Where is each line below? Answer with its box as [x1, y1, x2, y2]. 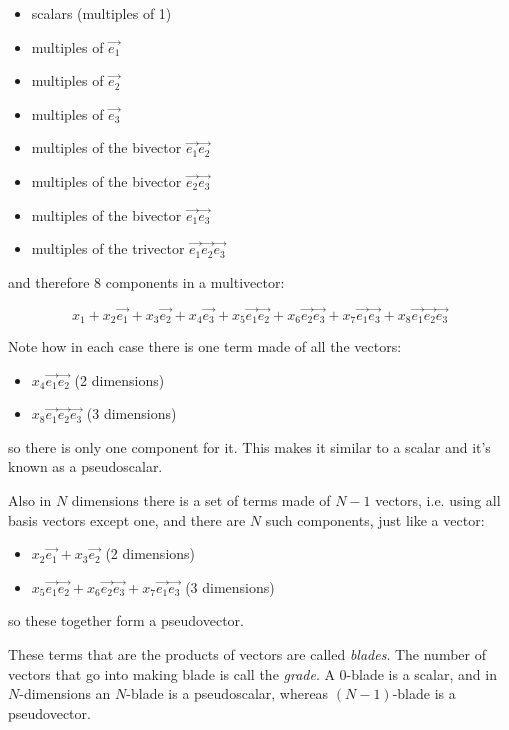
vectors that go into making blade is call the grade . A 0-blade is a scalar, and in [8, 663, 497, 684]
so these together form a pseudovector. [8, 610, 244, 631]
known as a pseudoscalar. [8, 456, 163, 477]
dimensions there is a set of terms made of [71, 489, 331, 510]
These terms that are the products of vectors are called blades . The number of [8, 643, 487, 664]
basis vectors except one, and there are [8, 509, 246, 530]
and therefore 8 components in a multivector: [8, 271, 285, 292]
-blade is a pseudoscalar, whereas [126, 683, 329, 704]
